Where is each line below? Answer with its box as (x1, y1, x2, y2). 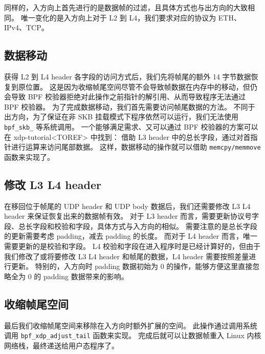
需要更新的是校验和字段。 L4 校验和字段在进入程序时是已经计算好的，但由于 (4, 241, 261, 252)
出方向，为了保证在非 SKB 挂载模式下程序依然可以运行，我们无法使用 (4, 111, 238, 122)
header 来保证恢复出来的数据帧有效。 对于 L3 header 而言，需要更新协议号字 (4, 211, 259, 221)
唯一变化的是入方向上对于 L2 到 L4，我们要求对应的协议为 (20, 12, 216, 23)
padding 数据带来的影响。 (43, 270, 128, 281)
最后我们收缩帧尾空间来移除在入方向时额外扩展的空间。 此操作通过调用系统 (4, 320, 257, 330)
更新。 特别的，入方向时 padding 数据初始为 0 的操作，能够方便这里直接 (11, 261, 253, 272)
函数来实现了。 (4, 151, 54, 162)
